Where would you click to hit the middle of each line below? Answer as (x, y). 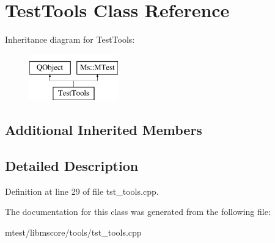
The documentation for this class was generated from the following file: (138, 212)
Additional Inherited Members (104, 130)
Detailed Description (72, 166)
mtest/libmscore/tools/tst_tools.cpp (73, 232)
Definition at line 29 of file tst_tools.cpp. (82, 191)
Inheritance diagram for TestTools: (70, 39)
